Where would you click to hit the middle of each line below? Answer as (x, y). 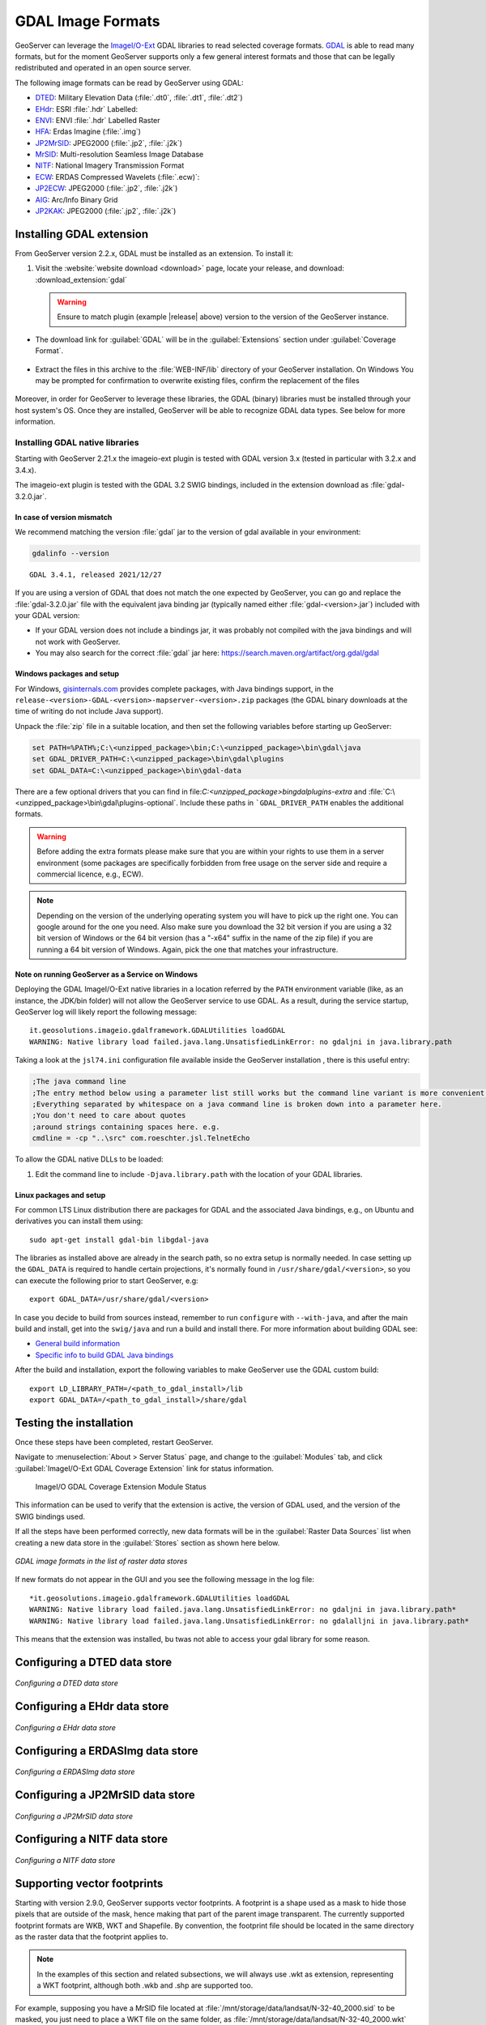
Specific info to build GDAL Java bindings (104, 1355)
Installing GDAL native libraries (77, 442)
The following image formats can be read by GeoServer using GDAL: (129, 83)
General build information (78, 1344)
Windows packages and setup (67, 674)
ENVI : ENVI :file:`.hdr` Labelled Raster (98, 120)
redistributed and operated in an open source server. (103, 68)
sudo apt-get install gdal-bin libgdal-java (119, 1240)
